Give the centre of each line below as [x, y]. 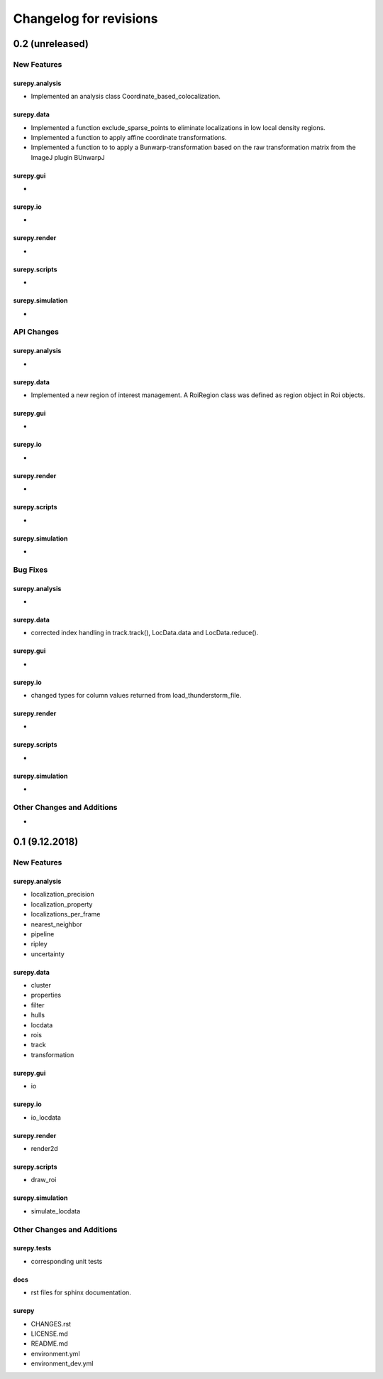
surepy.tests [32, 1248]
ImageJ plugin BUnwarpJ [68, 157]
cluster [41, 985]
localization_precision [63, 894]
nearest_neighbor [57, 924]
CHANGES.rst [51, 1324]
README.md [50, 1343]
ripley [39, 944]
